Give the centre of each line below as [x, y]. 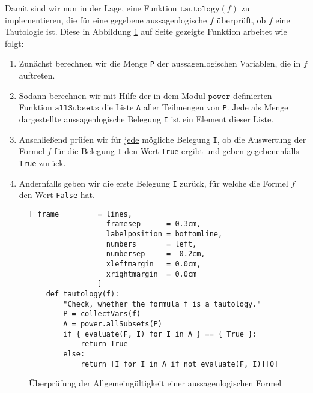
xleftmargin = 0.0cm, [153, 264]
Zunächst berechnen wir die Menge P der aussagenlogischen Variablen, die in [160, 63]
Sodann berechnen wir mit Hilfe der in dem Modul [112, 95]
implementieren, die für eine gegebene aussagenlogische [106, 19]
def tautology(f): [83, 294]
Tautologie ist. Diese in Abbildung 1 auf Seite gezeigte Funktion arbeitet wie [146, 31]
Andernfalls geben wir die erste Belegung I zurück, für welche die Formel [153, 183]
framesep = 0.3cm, [153, 224]
